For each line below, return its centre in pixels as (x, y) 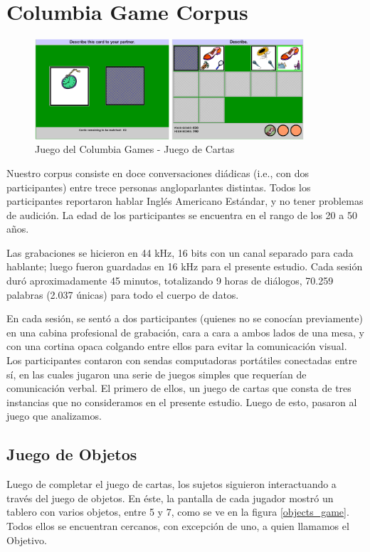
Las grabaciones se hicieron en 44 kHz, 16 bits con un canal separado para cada (180, 252)
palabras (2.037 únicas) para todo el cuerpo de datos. (123, 294)
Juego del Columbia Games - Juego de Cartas (135, 149)
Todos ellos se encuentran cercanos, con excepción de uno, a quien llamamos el (178, 526)
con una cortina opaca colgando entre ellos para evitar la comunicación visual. (177, 346)
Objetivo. (27, 540)
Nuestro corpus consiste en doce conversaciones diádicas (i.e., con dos (158, 172)
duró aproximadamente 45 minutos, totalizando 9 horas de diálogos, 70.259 (170, 281)
